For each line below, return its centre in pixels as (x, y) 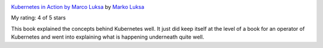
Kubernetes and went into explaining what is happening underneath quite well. (108, 37)
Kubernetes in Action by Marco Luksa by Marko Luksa (78, 7)
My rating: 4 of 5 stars (38, 18)
